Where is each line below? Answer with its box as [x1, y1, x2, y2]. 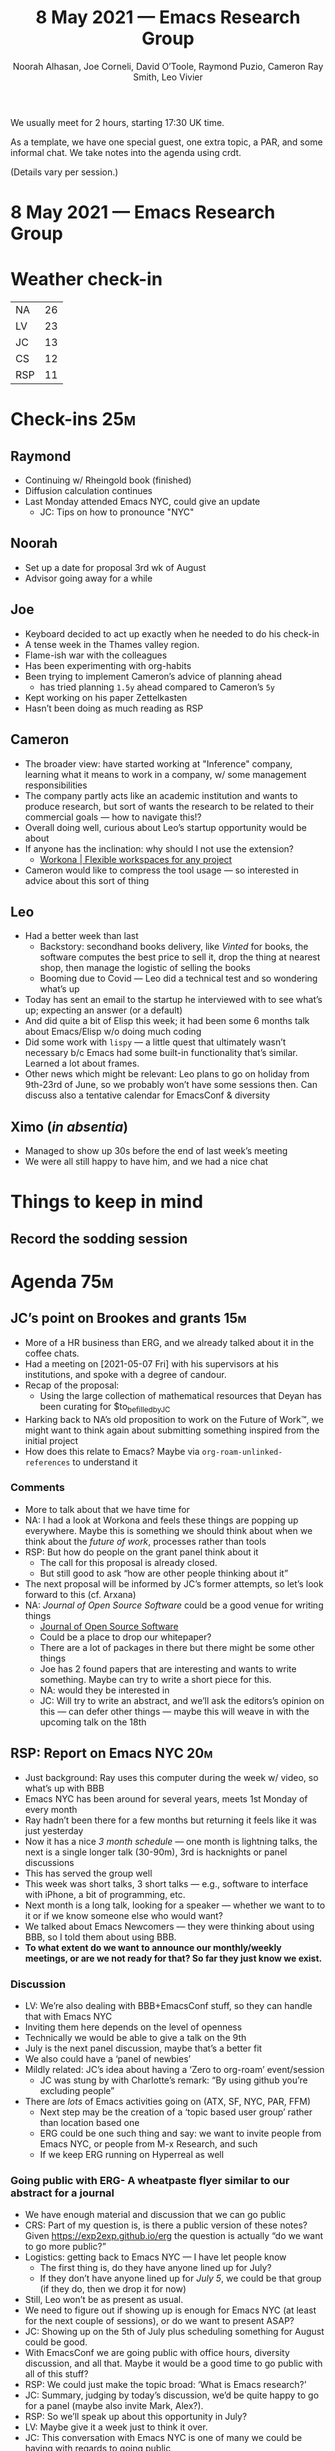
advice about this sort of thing [24, 874, 150, 886]
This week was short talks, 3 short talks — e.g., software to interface [24, 1877, 309, 1890]
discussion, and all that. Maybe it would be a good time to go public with [24, 2357, 323, 2370]
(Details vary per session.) [10, 166, 119, 178]
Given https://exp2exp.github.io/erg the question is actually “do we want [24, 2230, 323, 2242]
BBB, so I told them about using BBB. [24, 1931, 177, 1943]
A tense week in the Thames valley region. [24, 638, 200, 650]
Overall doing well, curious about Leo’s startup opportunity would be [24, 821, 307, 833]
